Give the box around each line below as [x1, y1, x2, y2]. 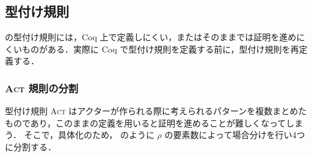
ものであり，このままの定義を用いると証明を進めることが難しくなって [5, 116, 286, 129]
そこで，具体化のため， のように [24, 128, 154, 141]
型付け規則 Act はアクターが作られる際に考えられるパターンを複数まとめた [5, 104, 307, 117]
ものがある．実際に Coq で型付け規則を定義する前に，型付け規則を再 [21, 42, 299, 55]
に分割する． [5, 140, 56, 153]
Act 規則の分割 [5, 80, 79, 95]
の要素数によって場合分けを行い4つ [164, 128, 305, 141]
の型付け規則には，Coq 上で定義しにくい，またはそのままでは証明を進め [5, 31, 297, 43]
